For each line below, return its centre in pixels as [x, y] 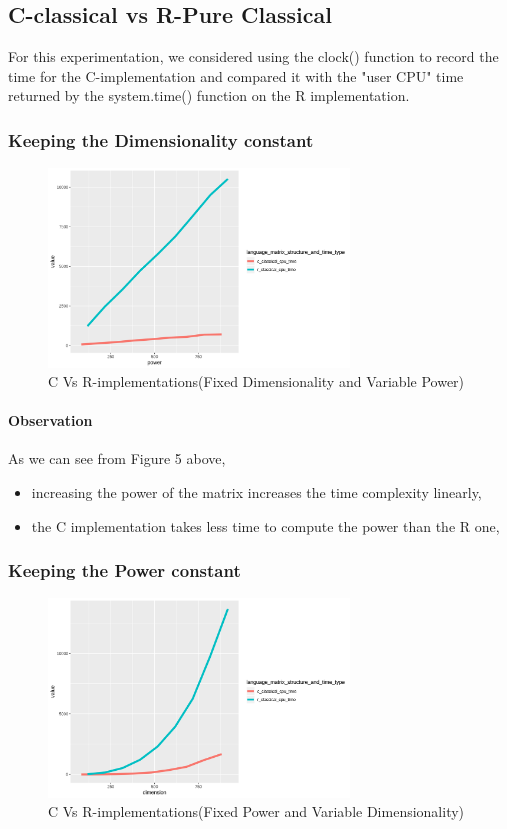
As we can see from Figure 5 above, [117, 458]
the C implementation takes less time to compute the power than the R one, [265, 525]
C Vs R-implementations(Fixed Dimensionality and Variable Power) [256, 381]
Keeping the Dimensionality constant [161, 139]
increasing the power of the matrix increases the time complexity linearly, [256, 492]
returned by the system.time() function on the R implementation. [209, 95]
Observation [50, 420]
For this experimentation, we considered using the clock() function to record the [253, 56]
